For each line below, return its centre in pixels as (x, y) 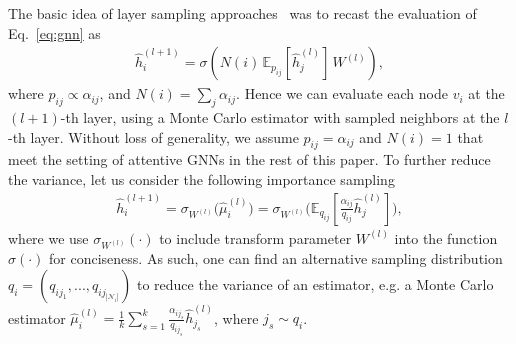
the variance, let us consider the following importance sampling (201, 179)
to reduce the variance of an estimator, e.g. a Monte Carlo (315, 283)
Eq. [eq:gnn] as (54, 32)
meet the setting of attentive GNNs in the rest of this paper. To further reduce (249, 159)
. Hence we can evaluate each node (342, 93)
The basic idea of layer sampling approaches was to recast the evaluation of (242, 13)
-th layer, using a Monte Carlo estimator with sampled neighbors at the (280, 117)
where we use (48, 237)
